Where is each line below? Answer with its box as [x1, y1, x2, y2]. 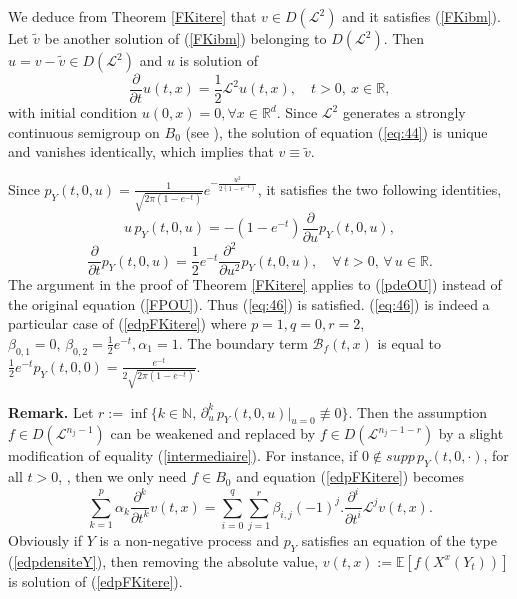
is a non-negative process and [99, 530, 279, 551]
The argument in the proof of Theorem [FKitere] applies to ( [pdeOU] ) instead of [8, 274, 502, 295]
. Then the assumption [348, 401, 488, 422]
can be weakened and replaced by [110, 423, 316, 444]
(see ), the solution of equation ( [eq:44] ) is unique [185, 121, 488, 142]
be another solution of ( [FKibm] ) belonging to [44, 28, 327, 48]
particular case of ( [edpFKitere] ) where [8, 313, 247, 334]
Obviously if [8, 530, 82, 551]
